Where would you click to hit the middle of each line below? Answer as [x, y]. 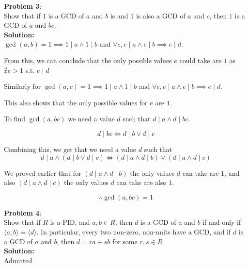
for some [125, 241]
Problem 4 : [23, 212]
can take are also [141, 182]
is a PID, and [70, 222]
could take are [200, 60]
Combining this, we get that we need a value [70, 149]
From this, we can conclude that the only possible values [88, 60]
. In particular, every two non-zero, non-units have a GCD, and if [134, 231]
